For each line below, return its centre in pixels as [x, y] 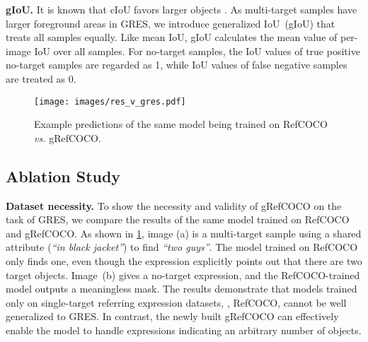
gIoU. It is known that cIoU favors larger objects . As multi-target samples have [182, 9]
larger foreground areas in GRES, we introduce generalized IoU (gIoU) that [171, 23]
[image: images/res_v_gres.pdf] [110, 101]
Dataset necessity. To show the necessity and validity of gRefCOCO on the [174, 205]
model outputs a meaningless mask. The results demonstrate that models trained [182, 289]
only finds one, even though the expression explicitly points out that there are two [184, 260]
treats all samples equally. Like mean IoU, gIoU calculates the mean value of [172, 37]
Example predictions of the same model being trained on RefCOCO [181, 124]
